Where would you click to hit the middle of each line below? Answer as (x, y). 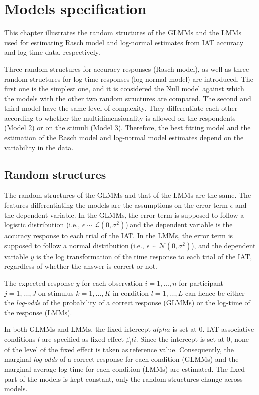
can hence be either (215, 292)
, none (239, 338)
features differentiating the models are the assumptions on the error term (116, 205)
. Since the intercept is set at (180, 338)
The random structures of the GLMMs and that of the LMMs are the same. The (128, 195)
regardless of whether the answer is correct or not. (81, 266)
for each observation (112, 283)
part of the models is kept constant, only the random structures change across (124, 378)
